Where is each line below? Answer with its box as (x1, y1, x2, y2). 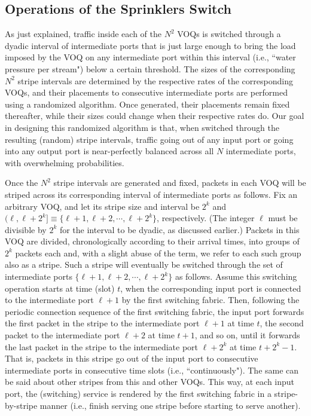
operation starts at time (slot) (5, 282, 115, 294)
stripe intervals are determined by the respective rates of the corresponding (17, 74, 293, 87)
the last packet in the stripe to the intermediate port (5, 340, 199, 353)
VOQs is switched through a (177, 27, 281, 40)
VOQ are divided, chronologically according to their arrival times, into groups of (5, 235, 300, 247)
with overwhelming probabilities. (5, 156, 124, 169)
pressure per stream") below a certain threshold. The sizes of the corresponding (5, 62, 295, 75)
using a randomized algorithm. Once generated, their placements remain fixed (5, 97, 290, 110)
